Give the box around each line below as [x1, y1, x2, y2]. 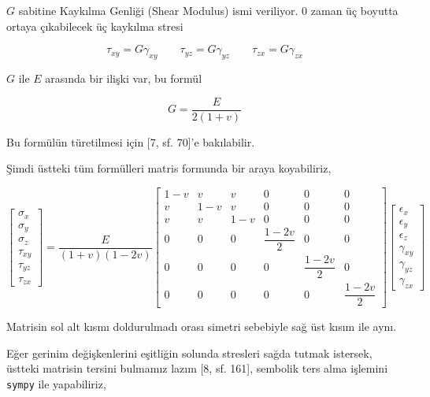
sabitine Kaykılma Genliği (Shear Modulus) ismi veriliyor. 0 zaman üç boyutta [18, 2, 398, 18]
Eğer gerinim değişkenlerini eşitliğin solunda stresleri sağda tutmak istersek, [6, 344, 373, 361]
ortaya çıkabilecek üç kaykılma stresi [6, 17, 183, 34]
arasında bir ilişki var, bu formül [45, 69, 202, 86]
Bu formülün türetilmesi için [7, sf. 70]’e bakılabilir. [6, 133, 255, 150]
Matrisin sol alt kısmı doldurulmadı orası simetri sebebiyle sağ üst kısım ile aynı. [6, 318, 397, 335]
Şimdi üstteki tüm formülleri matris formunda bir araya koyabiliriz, [6, 160, 332, 176]
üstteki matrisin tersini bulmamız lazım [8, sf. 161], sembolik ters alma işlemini [6, 360, 388, 377]
